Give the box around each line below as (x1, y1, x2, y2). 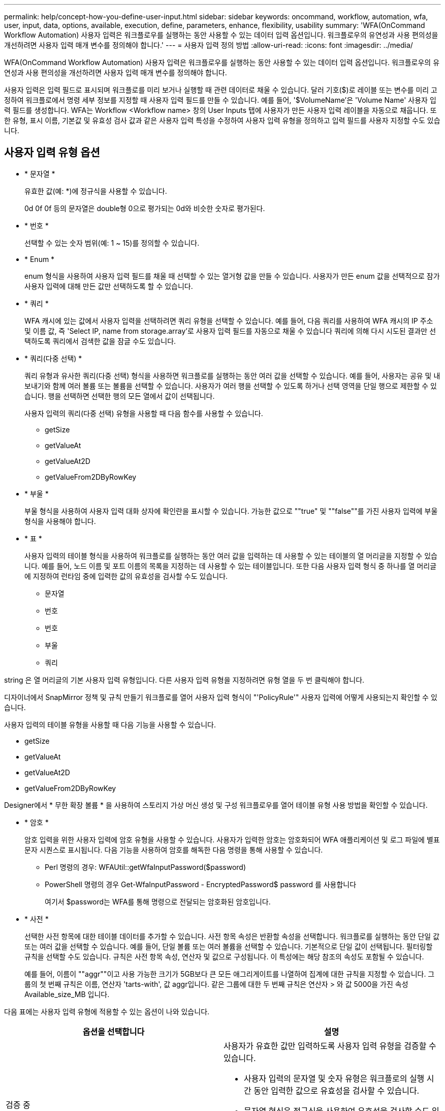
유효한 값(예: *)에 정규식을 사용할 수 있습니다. (24, 186, 167, 195)
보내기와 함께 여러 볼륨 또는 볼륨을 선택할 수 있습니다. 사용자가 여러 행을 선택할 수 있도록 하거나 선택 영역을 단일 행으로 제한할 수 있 (24, 381, 437, 390)
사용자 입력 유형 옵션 (4, 146, 100, 159)
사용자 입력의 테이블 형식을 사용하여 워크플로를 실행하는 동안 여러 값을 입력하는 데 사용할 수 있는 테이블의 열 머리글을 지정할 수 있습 (24, 551, 437, 560)
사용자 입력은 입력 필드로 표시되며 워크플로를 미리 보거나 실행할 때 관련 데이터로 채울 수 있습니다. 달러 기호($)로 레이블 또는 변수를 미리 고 (4, 85, 437, 94)
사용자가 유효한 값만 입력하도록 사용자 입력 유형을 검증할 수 (224, 1040, 436, 1051)
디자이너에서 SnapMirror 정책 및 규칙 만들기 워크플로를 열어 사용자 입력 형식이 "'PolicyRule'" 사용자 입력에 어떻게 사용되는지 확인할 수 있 (4, 692, 437, 701)
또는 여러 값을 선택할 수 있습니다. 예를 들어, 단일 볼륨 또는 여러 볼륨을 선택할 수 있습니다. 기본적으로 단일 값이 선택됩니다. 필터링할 (24, 942, 433, 951)
